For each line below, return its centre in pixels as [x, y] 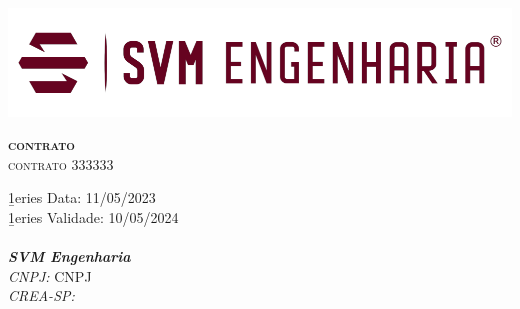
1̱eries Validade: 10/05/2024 [93, 217]
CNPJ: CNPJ [50, 275]
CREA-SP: [41, 295]
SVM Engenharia [69, 256]
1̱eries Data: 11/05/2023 [82, 197]
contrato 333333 [61, 163]
